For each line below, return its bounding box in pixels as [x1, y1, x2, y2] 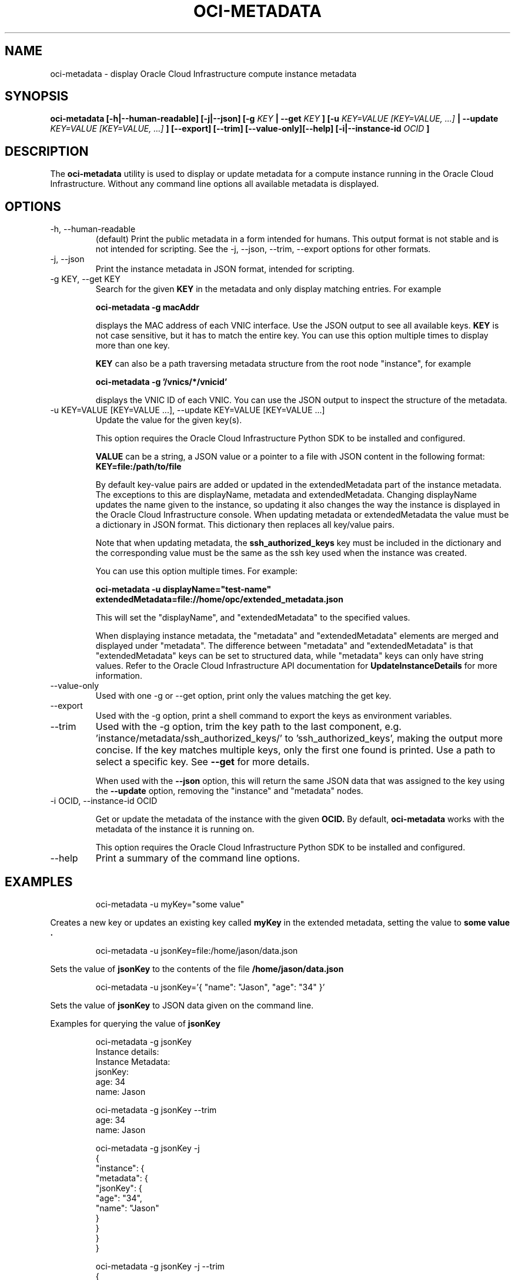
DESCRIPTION [5, 143, 89, 159]
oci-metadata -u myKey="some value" [95, 899, 245, 909]
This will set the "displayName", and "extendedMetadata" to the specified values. [95, 612, 410, 623]
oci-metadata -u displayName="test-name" [95, 584, 272, 595]
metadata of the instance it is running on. [95, 824, 255, 835]
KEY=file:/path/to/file [95, 461, 182, 472]
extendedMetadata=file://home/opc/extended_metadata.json [95, 594, 343, 605]
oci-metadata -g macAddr [95, 302, 199, 313]
